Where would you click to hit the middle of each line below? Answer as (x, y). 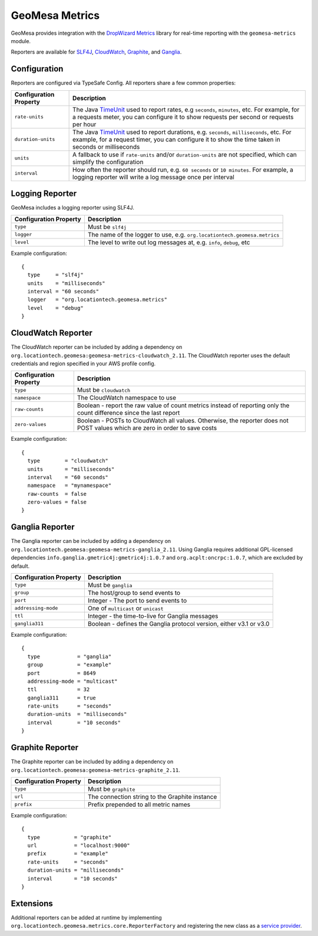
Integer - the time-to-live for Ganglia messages (153, 616)
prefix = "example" (68, 854)
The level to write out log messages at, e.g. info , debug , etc (169, 242)
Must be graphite (111, 789)
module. (21, 41)
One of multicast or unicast (126, 608)
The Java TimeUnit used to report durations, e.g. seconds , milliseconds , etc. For (182, 132)
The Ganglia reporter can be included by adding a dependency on (91, 541)
